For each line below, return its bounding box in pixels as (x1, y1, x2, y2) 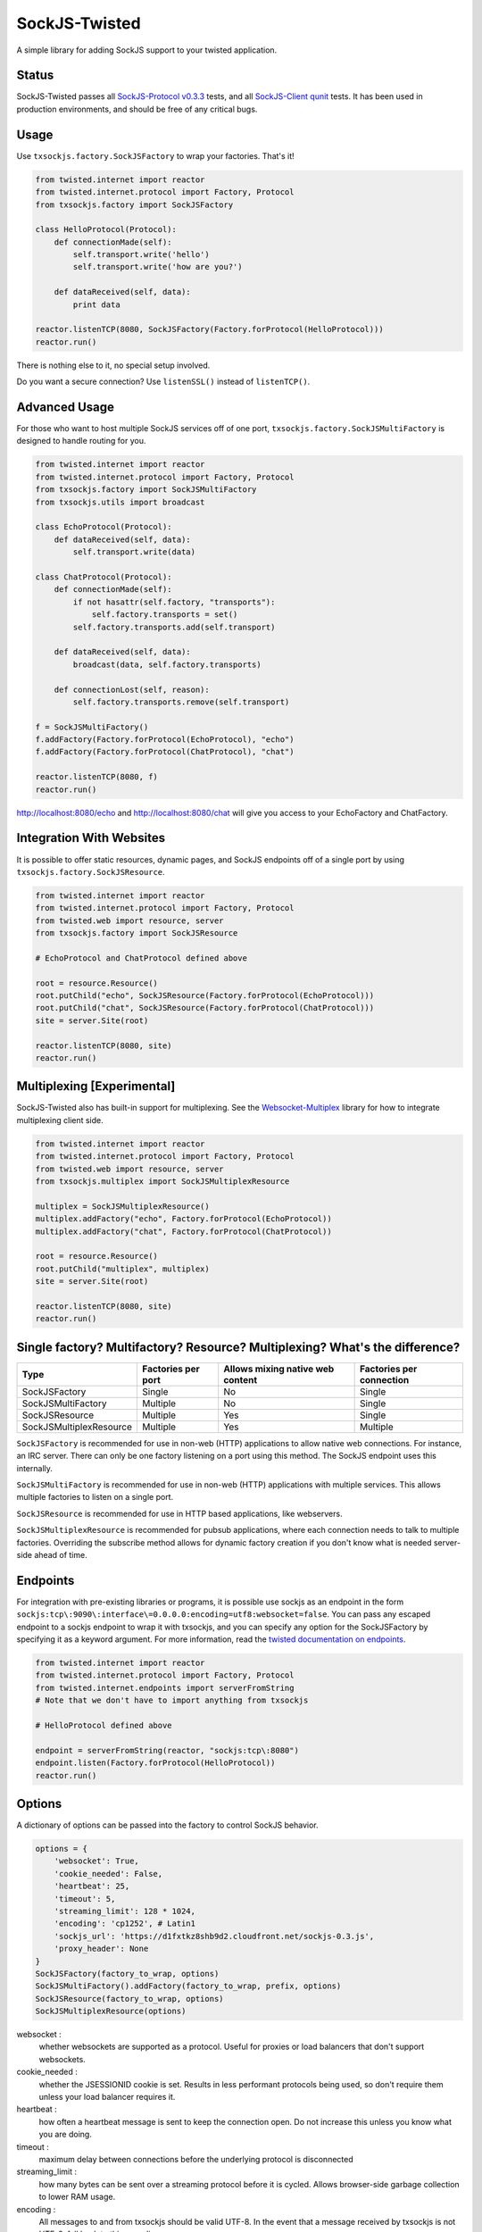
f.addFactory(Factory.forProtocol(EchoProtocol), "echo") (35, 735, 295, 745)
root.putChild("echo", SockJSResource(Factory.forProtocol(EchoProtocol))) (35, 991, 375, 1001)
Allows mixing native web (223, 1362, 335, 1375)
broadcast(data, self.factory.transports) (72, 659, 262, 670)
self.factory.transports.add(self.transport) (72, 621, 276, 632)
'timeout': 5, (54, 1894, 116, 1903)
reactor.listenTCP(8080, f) (35, 772, 158, 782)
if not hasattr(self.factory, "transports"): (72, 596, 276, 607)
